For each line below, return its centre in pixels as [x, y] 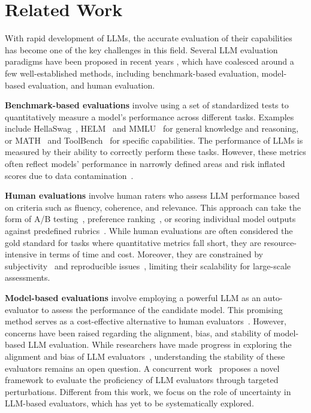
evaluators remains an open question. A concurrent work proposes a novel [142, 368]
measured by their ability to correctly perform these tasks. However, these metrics [155, 152]
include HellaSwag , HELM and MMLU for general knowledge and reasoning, [152, 128]
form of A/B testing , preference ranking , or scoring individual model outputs [150, 219]
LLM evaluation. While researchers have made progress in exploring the [160, 344]
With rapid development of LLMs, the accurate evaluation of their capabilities [149, 38]
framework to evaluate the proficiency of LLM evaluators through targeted [142, 380]
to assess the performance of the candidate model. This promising [162, 309]
